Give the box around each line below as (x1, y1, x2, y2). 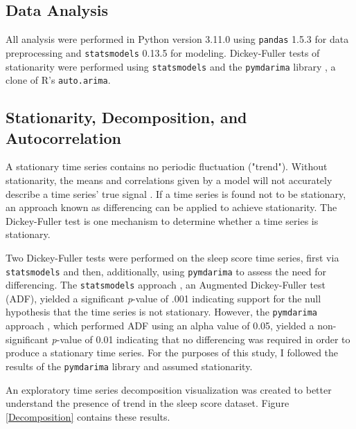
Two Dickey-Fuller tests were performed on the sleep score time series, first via (6, 250, 339, 264)
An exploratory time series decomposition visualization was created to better (6, 382, 332, 396)
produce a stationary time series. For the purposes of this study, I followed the (6, 345, 339, 360)
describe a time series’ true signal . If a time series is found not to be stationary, (6, 186, 346, 201)
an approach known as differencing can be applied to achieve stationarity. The (6, 200, 337, 214)
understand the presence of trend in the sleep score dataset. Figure (6, 396, 290, 410)
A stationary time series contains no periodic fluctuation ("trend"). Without (6, 159, 328, 174)
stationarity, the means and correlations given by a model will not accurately (6, 173, 332, 188)
